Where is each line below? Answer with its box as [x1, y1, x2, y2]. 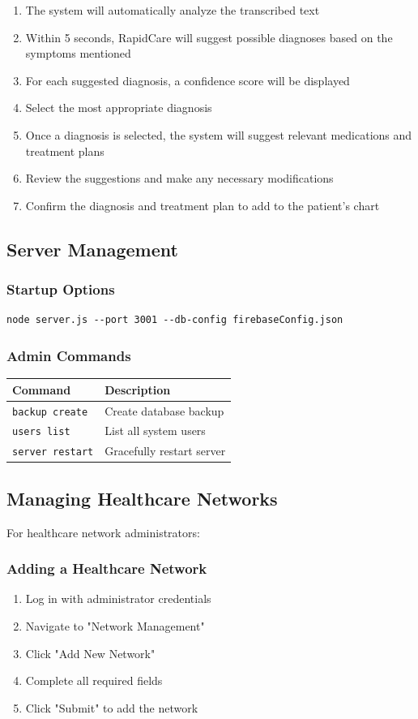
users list [12, 426, 70, 438]
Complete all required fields [25, 672, 163, 689]
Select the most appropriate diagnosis [25, 99, 212, 116]
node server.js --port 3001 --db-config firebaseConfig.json [6, 314, 343, 326]
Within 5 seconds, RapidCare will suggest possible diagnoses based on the [25, 28, 393, 45]
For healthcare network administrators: [6, 523, 200, 540]
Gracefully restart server [104, 442, 226, 459]
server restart [12, 446, 94, 459]
